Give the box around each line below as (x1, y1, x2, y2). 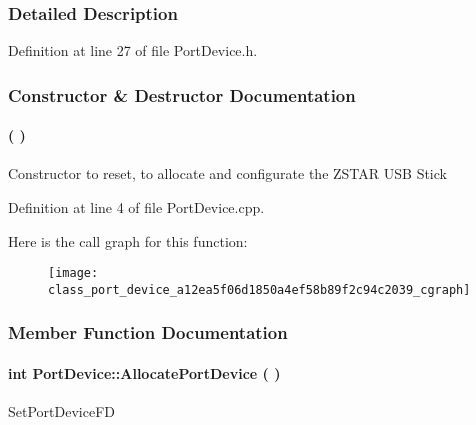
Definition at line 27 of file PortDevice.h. (8, 40, 258, 61)
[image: (48, 266, 99, 281)
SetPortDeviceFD (8, 401, 115, 422)
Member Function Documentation (8, 320, 288, 345)
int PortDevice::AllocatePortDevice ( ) (8, 362, 281, 383)
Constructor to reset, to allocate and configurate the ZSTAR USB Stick (8, 163, 447, 184)
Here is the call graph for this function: (8, 230, 248, 251)
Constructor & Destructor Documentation (8, 82, 356, 107)
